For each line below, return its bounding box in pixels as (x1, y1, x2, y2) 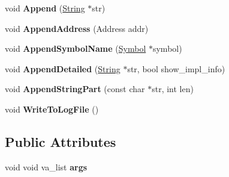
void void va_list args (5, 160, 88, 173)
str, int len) (152, 82, 194, 95)
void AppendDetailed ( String (5, 62, 120, 75)
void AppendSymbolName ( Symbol (5, 42, 146, 55)
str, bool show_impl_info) (127, 62, 225, 75)
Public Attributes (5, 132, 116, 151)
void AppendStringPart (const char (5, 82, 145, 95)
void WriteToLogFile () (5, 102, 99, 115)
